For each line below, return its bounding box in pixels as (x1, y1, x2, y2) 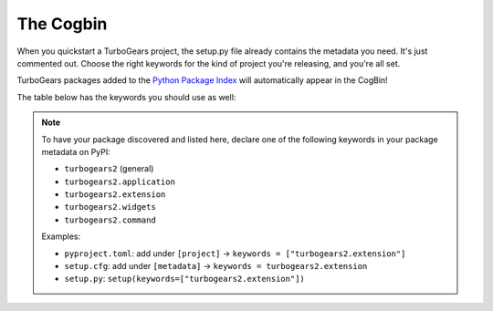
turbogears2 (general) (64, 163, 154, 174)
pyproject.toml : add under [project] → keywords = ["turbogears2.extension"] (64, 247, 406, 259)
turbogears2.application (64, 176, 175, 187)
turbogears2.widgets (64, 202, 157, 213)
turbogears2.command (64, 214, 157, 225)
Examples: (41, 231, 81, 242)
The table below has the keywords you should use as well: (16, 91, 236, 102)
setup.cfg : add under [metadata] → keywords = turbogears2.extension (64, 261, 368, 272)
